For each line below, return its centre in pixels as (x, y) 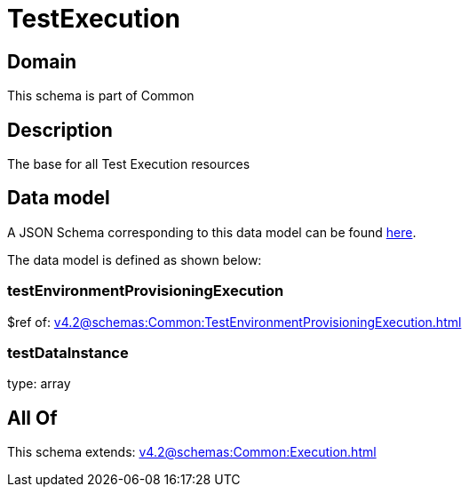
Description (60, 130)
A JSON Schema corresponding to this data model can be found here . (212, 232)
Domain (42, 61)
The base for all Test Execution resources (129, 164)
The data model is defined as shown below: (135, 259)
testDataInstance (68, 352)
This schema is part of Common (101, 96)
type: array (39, 384)
